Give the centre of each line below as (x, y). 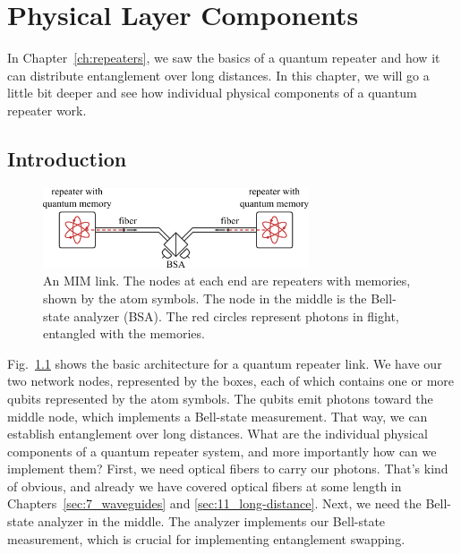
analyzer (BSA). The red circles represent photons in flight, (236, 315)
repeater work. (47, 110)
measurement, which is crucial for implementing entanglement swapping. (206, 538)
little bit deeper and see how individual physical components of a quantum (212, 93)
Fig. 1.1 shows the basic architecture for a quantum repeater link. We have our (225, 363)
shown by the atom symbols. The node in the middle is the (205, 298)
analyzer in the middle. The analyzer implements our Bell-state (212, 521)
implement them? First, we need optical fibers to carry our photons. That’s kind (228, 469)
